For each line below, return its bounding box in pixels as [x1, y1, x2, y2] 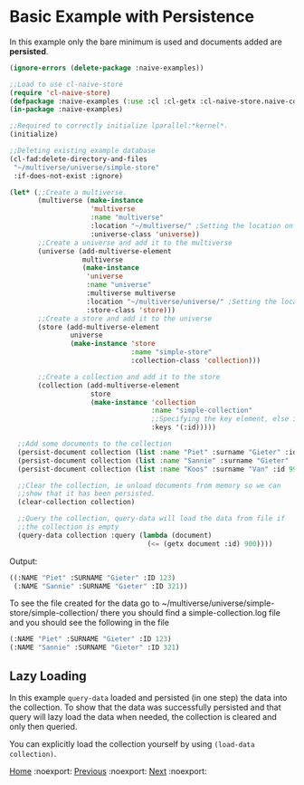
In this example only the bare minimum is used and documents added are [9, 36, 283, 47]
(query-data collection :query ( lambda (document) [17, 531, 213, 540]
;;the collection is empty [17, 522, 119, 531]
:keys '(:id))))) [150, 423, 217, 432]
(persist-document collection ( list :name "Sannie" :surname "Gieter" [17, 455, 290, 465]
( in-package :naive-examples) [9, 105, 124, 114]
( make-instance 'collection [90, 397, 196, 407]
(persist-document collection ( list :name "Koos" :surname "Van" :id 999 [17, 464, 301, 474]
